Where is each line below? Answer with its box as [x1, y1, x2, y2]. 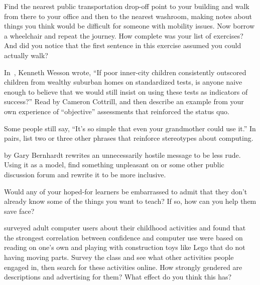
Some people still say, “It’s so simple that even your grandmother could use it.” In [4, 123, 256, 133]
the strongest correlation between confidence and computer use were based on [4, 232, 243, 242]
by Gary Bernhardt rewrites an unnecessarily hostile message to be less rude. [4, 149, 241, 160]
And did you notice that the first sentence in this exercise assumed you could [4, 40, 241, 51]
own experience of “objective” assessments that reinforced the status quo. [4, 106, 229, 116]
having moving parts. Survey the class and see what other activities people [4, 252, 234, 262]
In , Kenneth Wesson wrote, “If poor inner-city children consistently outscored [4, 67, 246, 77]
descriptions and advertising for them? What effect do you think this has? [4, 271, 232, 282]
